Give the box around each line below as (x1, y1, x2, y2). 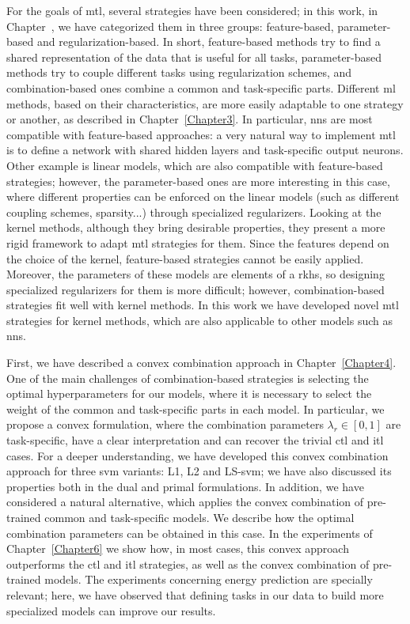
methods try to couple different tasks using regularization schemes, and (6, 64, 352, 81)
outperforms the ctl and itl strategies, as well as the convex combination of (6, 555, 370, 572)
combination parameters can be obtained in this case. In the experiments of (6, 524, 373, 541)
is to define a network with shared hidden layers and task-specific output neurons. (6, 142, 404, 158)
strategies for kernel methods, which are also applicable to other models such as (6, 312, 393, 328)
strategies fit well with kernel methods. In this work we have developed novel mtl (6, 297, 399, 313)
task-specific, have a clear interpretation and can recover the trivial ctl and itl (6, 432, 384, 448)
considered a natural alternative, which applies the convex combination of (6, 494, 364, 510)
